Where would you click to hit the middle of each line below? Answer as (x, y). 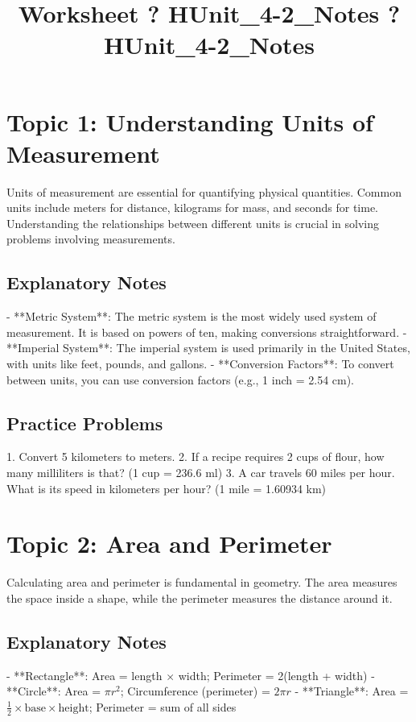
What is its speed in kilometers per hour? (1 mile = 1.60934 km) (167, 488)
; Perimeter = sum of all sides (163, 706)
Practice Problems (85, 423)
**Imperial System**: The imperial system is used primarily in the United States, (208, 348)
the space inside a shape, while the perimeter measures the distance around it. (200, 598)
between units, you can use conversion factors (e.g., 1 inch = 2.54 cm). (181, 379)
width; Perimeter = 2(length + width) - (276, 675)
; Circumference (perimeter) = (195, 691)
